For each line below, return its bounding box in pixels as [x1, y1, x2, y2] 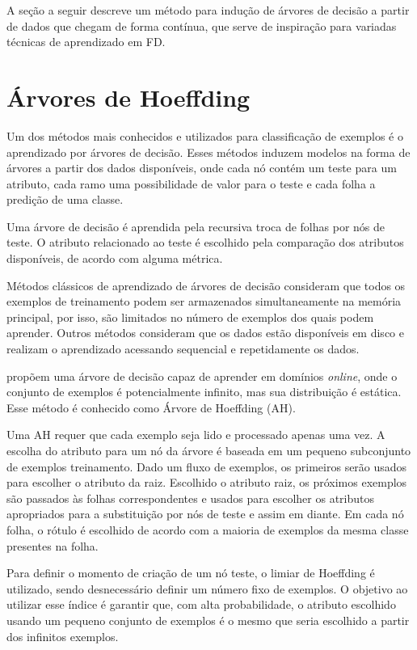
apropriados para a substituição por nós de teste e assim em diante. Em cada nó [6, 505, 404, 522]
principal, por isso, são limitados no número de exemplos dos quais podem [6, 308, 374, 325]
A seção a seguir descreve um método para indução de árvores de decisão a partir [6, 2, 410, 18]
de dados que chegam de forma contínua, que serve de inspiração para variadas [6, 17, 397, 34]
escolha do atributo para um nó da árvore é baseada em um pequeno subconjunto [6, 442, 411, 458]
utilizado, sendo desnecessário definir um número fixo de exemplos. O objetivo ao [6, 580, 408, 597]
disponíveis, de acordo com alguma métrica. [6, 250, 223, 267]
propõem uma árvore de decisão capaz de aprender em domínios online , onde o [6, 367, 398, 384]
